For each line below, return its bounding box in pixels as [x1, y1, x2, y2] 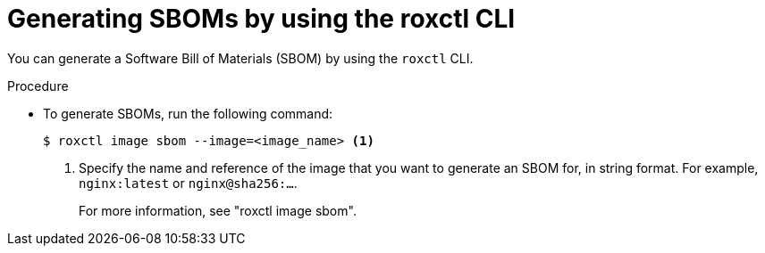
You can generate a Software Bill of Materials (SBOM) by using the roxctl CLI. [7, 50, 474, 66]
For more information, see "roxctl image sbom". [79, 202, 357, 218]
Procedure [7, 78, 69, 94]
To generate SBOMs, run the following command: [43, 105, 333, 121]
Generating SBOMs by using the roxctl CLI [7, 4, 516, 34]
